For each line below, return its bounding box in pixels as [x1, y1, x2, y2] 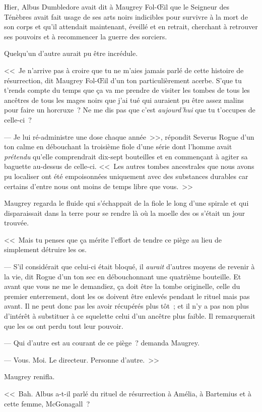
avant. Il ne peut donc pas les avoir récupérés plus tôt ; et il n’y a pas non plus [4, 301, 249, 311]
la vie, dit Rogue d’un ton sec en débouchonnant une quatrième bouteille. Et [4, 271, 241, 281]
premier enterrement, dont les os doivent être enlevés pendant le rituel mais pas [4, 290, 250, 301]
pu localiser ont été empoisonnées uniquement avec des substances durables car [4, 170, 248, 181]
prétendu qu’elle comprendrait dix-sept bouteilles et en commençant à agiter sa [4, 151, 248, 161]
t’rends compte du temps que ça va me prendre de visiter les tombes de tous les [4, 85, 250, 95]
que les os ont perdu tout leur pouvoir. [4, 320, 123, 331]
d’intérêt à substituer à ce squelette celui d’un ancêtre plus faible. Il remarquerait [4, 311, 255, 321]
